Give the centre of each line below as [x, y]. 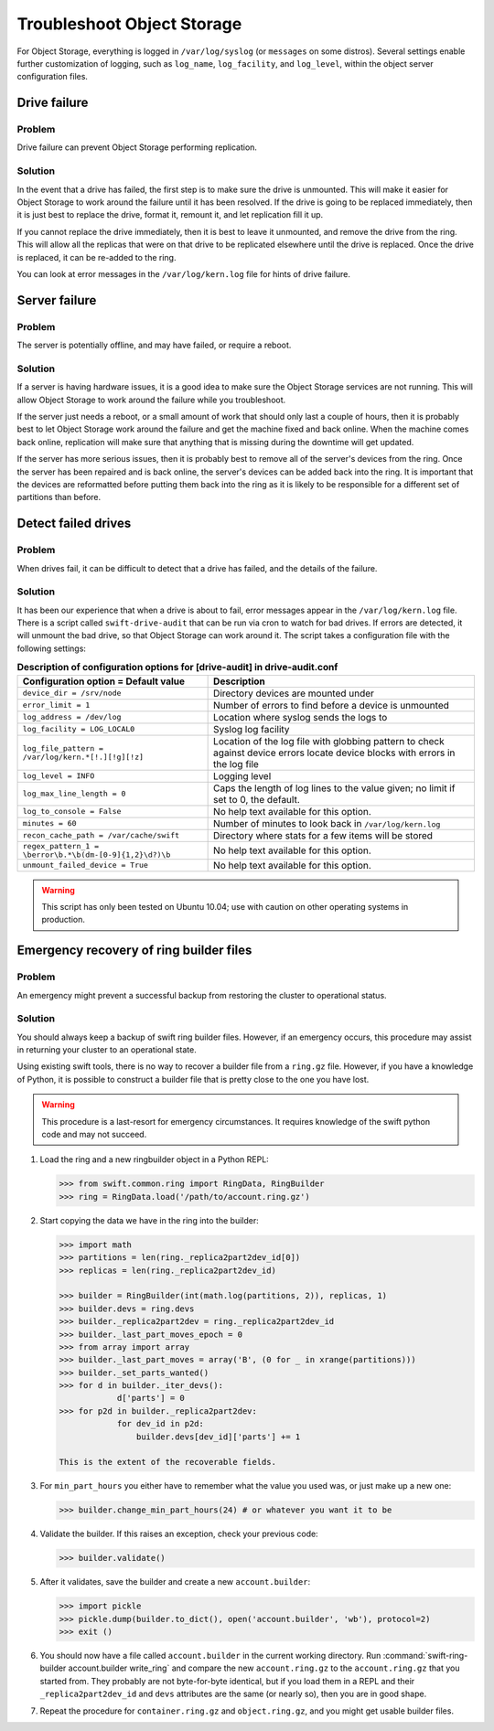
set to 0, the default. [257, 799]
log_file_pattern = [63, 748]
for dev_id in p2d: [161, 1424]
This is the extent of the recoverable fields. [167, 1462]
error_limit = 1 [56, 705]
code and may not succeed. [94, 1135]
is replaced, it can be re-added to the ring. [97, 257]
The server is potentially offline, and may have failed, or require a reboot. [154, 345]
